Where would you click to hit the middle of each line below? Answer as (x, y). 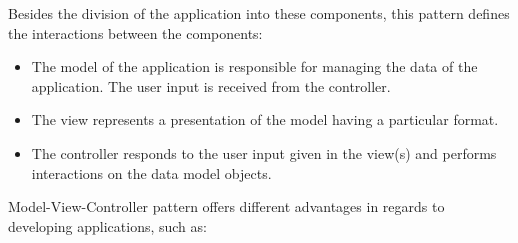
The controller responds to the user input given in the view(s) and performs (264, 152)
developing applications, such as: (107, 225)
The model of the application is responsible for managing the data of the (254, 66)
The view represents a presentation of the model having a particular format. (265, 119)
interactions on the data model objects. (151, 172)
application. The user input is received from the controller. (211, 85)
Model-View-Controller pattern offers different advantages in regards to (226, 206)
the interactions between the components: (135, 32)
